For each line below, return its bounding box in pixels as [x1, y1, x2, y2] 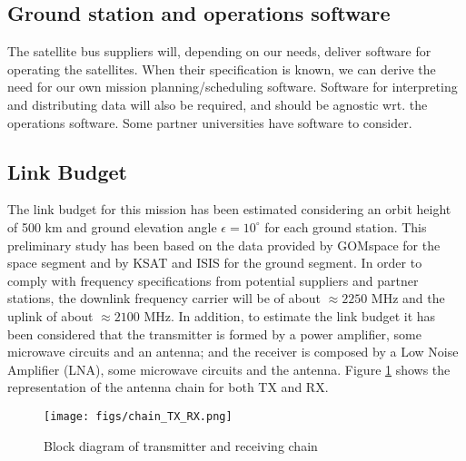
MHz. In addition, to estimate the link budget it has [144, 306, 436, 325]
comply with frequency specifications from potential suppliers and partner [7, 270, 419, 289]
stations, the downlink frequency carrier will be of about [7, 289, 321, 308]
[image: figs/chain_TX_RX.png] [44, 409, 233, 423]
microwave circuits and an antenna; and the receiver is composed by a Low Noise [7, 342, 459, 361]
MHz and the [371, 289, 445, 308]
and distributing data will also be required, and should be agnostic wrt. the [7, 94, 428, 113]
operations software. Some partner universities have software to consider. [7, 113, 412, 132]
